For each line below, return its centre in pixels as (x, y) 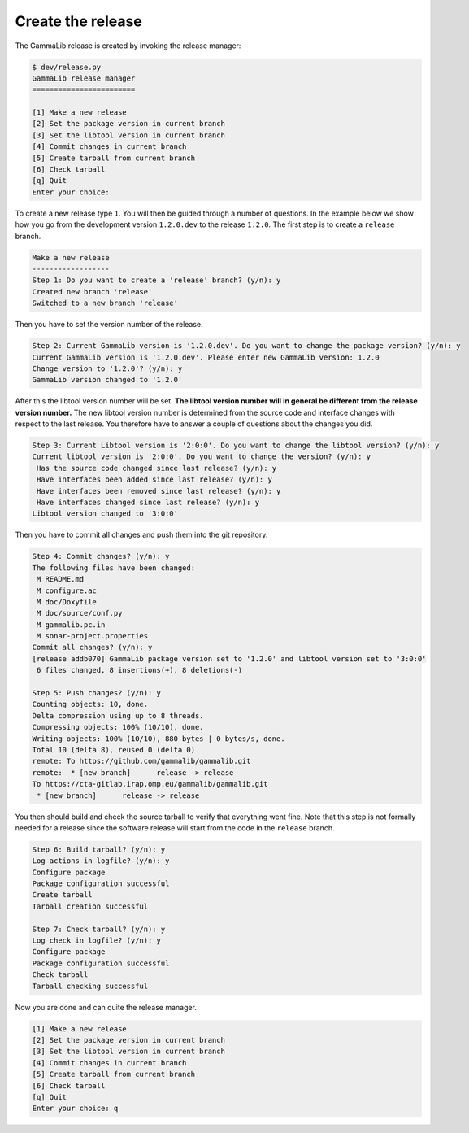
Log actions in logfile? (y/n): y (101, 861)
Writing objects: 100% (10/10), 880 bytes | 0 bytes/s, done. (159, 739)
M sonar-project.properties (93, 636)
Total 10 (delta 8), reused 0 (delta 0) (113, 750)
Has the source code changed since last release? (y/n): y (157, 468)
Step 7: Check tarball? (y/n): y (99, 929)
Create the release (78, 21)
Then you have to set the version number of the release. (109, 325)
